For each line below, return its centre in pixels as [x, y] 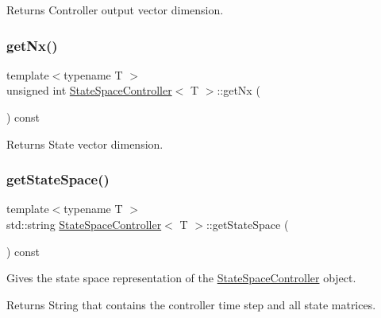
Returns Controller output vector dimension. [115, 10]
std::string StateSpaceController [84, 224]
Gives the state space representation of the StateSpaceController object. [181, 278]
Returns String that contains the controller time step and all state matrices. [191, 304]
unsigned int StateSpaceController [89, 90]
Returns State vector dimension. [85, 143]
